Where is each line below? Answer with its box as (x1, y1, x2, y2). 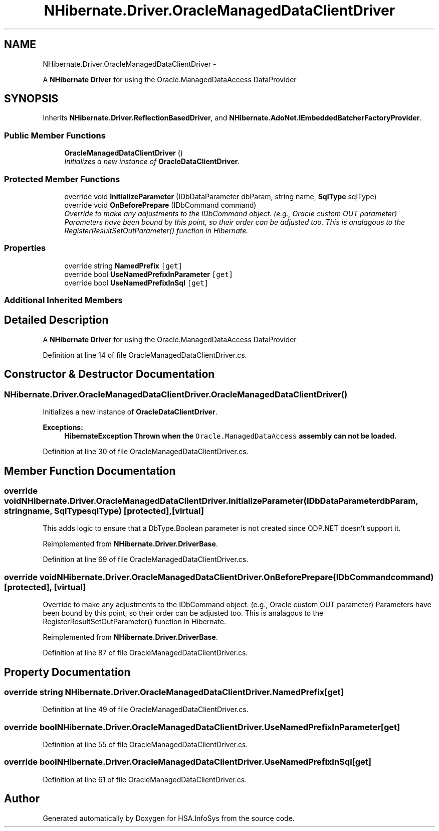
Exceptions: (43, 423, 83, 432)
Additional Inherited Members (4, 295, 123, 306)
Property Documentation (4, 665, 131, 678)
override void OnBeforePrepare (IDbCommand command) (64, 200, 257, 209)
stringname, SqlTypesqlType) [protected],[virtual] (4, 505, 204, 516)
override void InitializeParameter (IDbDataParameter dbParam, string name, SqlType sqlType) (64, 192, 377, 201)
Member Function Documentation (4, 464, 176, 477)
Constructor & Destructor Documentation (4, 368, 215, 381)
